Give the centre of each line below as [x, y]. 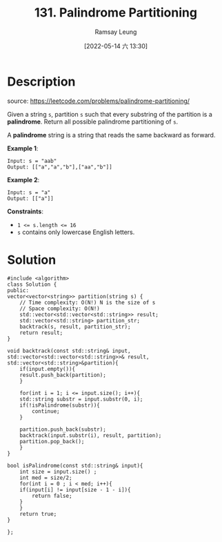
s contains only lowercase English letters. [76, 232]
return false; [52, 496]
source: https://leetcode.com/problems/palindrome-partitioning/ [99, 101]
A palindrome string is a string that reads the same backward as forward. [111, 135]
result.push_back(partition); [63, 375]
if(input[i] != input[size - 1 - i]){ [75, 490]
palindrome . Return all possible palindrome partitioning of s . [93, 122]
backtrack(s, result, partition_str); [75, 327]
